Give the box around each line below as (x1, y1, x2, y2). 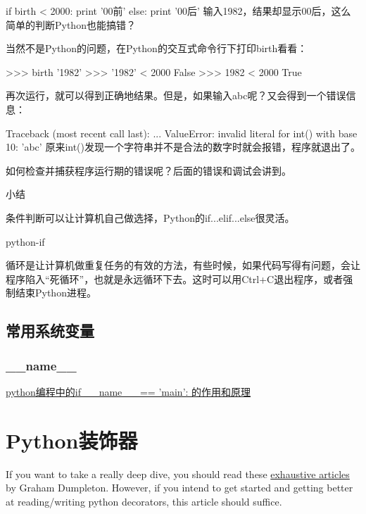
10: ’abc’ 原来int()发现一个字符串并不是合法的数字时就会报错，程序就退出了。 (6, 139, 361, 154)
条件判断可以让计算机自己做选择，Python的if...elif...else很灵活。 (6, 210, 295, 225)
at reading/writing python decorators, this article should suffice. (6, 494, 282, 508)
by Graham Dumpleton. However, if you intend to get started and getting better (6, 480, 353, 495)
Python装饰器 (6, 425, 138, 454)
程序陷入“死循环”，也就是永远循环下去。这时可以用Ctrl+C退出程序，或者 (6, 271, 343, 286)
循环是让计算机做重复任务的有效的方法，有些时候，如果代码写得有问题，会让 (6, 258, 360, 272)
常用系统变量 (6, 320, 94, 341)
